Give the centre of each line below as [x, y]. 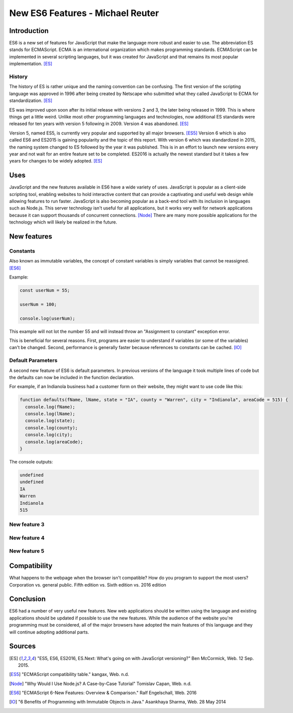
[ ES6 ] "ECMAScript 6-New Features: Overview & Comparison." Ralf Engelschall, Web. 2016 [103, 693]
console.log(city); [49, 435]
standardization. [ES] [31, 100]
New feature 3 [27, 524]
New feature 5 [27, 551]
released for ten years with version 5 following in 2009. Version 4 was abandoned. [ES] [99, 124]
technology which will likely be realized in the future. [63, 222]
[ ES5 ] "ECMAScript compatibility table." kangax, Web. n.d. [69, 674]
